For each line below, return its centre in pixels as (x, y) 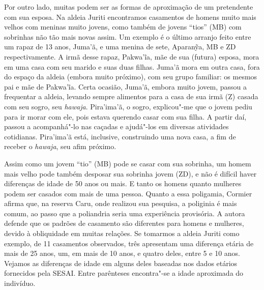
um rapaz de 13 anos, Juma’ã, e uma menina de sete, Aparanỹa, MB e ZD (120, 47)
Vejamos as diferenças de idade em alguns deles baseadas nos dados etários (121, 263)
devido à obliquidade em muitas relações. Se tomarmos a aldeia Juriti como (122, 233)
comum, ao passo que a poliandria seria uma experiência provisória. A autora (125, 213)
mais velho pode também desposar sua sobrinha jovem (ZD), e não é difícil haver (130, 173)
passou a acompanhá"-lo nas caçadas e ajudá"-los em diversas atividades (116, 126)
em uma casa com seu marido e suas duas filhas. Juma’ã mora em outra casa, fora (132, 66)
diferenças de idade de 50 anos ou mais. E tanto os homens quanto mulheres (123, 183)
